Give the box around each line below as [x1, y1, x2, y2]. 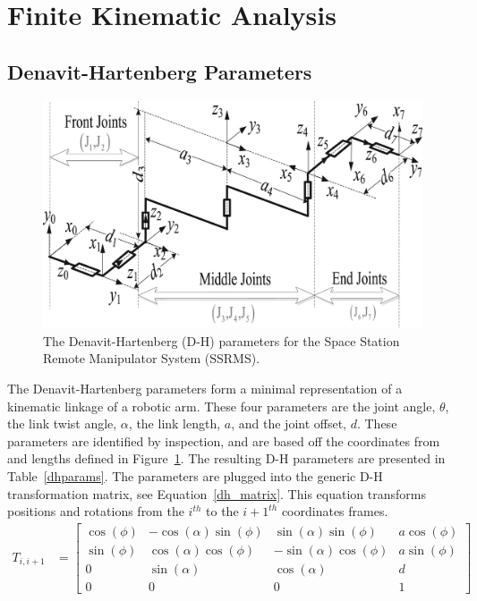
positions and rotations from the [7, 502, 184, 521]
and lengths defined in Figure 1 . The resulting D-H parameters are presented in [7, 449, 446, 468]
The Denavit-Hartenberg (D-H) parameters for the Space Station [43, 331, 400, 350]
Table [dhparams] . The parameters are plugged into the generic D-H [7, 466, 383, 485]
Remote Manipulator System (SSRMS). [43, 349, 260, 368]
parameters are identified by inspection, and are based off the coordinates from [7, 431, 440, 450]
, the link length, [128, 414, 221, 433]
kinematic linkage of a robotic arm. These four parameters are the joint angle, [7, 396, 436, 415]
